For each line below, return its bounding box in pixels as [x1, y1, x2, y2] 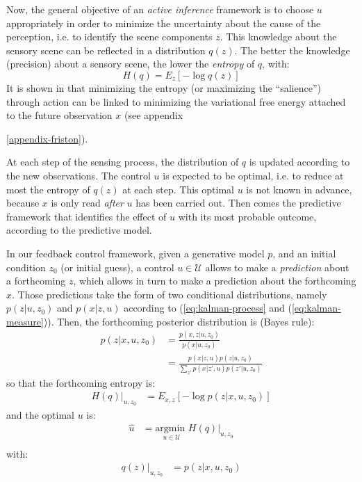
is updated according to [249, 154, 350, 169]
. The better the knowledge [234, 42, 350, 57]
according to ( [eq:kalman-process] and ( [124, 300, 292, 315]
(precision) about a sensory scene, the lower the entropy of [6, 56, 255, 71]
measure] [6, 314, 44, 328]
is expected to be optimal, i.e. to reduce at [163, 168, 344, 182]
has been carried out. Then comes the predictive [135, 195, 341, 210]
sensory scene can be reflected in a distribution [6, 42, 206, 57]
